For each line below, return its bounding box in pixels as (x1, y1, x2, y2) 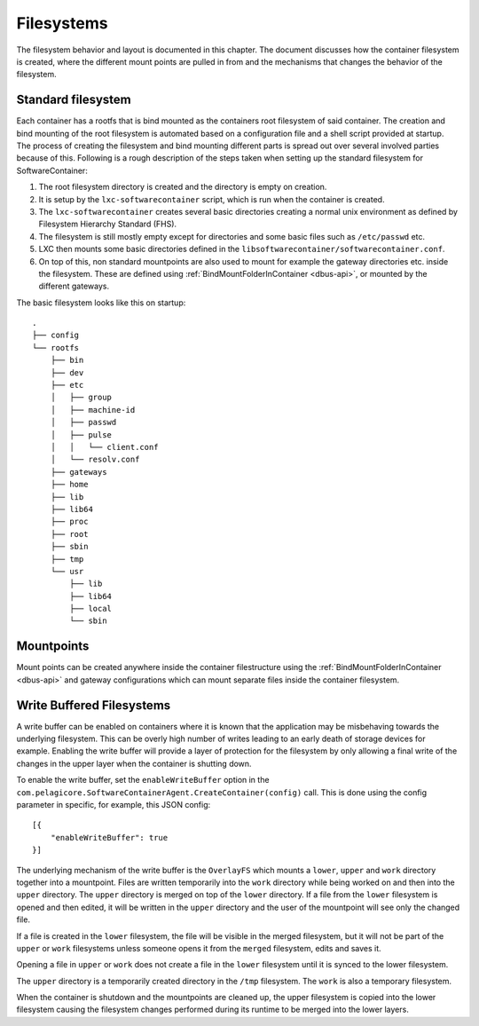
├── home (50, 479, 89, 490)
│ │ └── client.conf (50, 442, 159, 452)
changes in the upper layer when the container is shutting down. (16, 758, 252, 769)
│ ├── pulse (50, 430, 113, 439)
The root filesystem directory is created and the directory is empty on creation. (38, 182, 327, 193)
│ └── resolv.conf (50, 454, 140, 465)
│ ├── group (50, 392, 113, 403)
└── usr (50, 566, 84, 576)
